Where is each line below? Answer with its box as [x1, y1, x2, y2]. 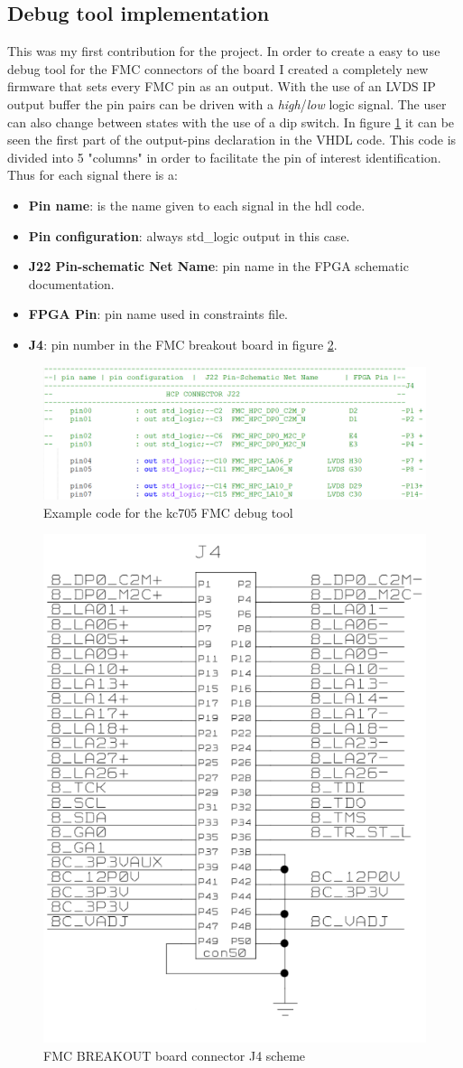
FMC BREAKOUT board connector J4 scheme [43, 1045, 306, 1064]
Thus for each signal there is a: [7, 165, 178, 184]
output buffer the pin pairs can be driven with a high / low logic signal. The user [7, 94, 447, 113]
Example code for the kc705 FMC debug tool [43, 502, 293, 521]
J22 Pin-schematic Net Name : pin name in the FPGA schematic [28, 257, 409, 276]
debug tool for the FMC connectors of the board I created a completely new [7, 59, 429, 78]
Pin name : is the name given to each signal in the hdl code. [28, 195, 366, 214]
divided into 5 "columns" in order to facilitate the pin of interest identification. [7, 147, 441, 166]
